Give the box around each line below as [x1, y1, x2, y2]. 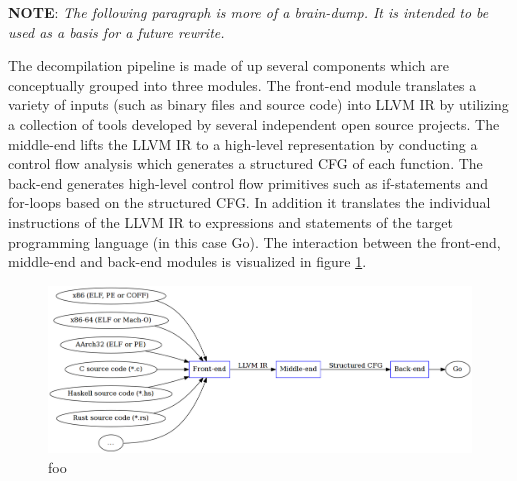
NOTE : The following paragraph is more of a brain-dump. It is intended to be [8, 2, 489, 22]
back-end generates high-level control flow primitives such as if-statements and [8, 172, 489, 193]
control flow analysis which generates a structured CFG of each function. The [8, 153, 483, 174]
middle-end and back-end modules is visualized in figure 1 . [8, 251, 367, 272]
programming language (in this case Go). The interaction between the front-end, [8, 231, 501, 252]
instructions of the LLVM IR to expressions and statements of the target [8, 211, 453, 232]
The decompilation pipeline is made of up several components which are [8, 55, 449, 76]
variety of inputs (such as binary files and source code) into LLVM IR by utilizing [8, 94, 509, 115]
